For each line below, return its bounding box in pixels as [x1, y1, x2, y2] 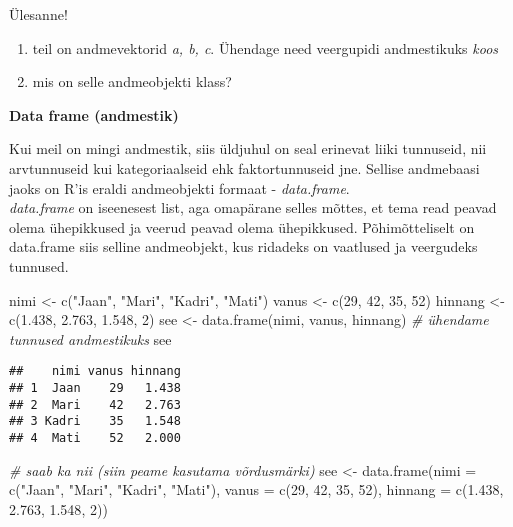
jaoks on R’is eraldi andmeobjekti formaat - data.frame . [9, 177, 350, 198]
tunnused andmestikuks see [9, 328, 172, 349]
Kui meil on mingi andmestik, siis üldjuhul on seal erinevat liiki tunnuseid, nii [9, 138, 487, 159]
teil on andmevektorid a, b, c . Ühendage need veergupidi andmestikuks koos [32, 37, 499, 58]
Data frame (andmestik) [9, 104, 179, 125]
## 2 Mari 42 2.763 [9, 397, 181, 412]
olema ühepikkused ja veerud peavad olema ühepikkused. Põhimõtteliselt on [9, 216, 475, 237]
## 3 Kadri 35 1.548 [9, 414, 181, 429]
